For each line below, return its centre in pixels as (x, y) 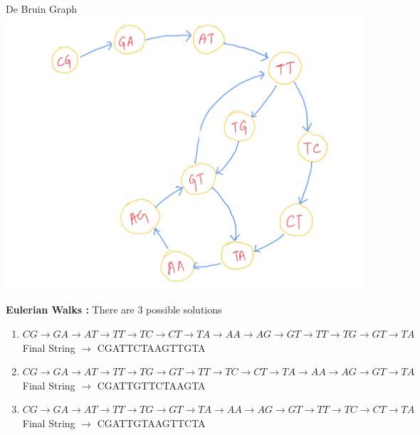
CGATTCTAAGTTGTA (151, 347)
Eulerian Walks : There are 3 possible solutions (114, 310)
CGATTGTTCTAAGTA (151, 385)
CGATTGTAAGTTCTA (151, 423)
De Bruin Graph (42, 9)
